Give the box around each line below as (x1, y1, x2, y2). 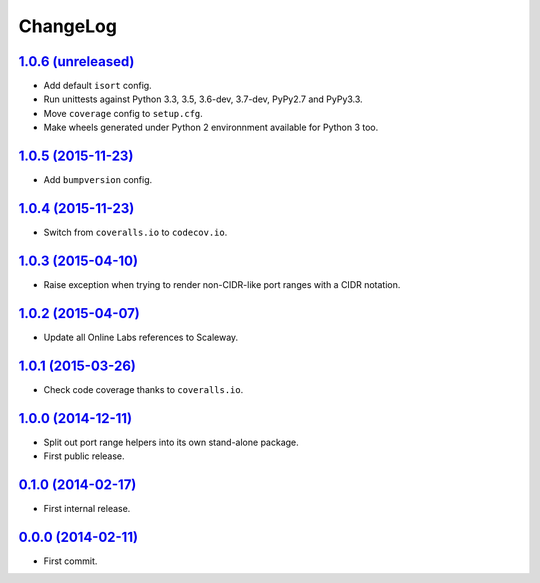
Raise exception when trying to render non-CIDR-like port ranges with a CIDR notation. (43, 278, 401, 290)
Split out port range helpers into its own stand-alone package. (43, 436, 299, 448)
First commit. (43, 555, 98, 567)
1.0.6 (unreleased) (18, 53, 135, 70)
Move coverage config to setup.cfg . (43, 107, 204, 119)
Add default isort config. (43, 80, 152, 92)
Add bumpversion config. (43, 174, 153, 186)
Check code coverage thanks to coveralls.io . (43, 383, 244, 395)
